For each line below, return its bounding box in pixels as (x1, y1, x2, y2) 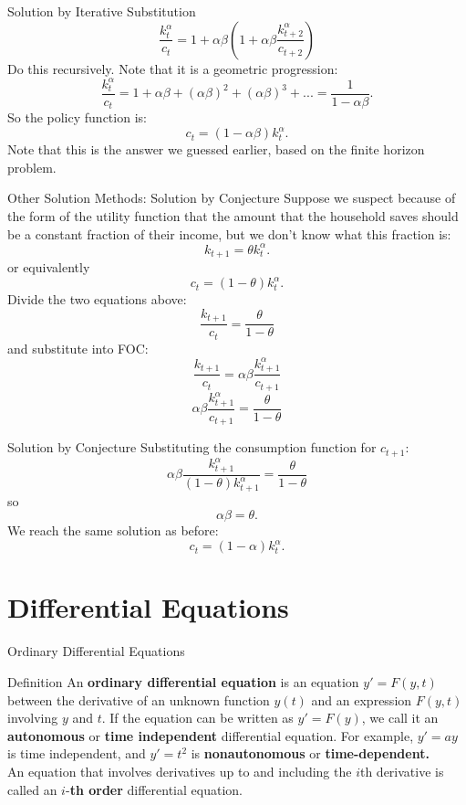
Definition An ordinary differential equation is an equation (7, 672, 359, 691)
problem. (7, 157, 57, 176)
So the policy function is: (7, 108, 147, 127)
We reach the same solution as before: (7, 521, 219, 540)
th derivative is (359, 761, 444, 780)
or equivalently (7, 258, 90, 277)
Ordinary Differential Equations (7, 641, 185, 661)
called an (7, 779, 57, 799)
